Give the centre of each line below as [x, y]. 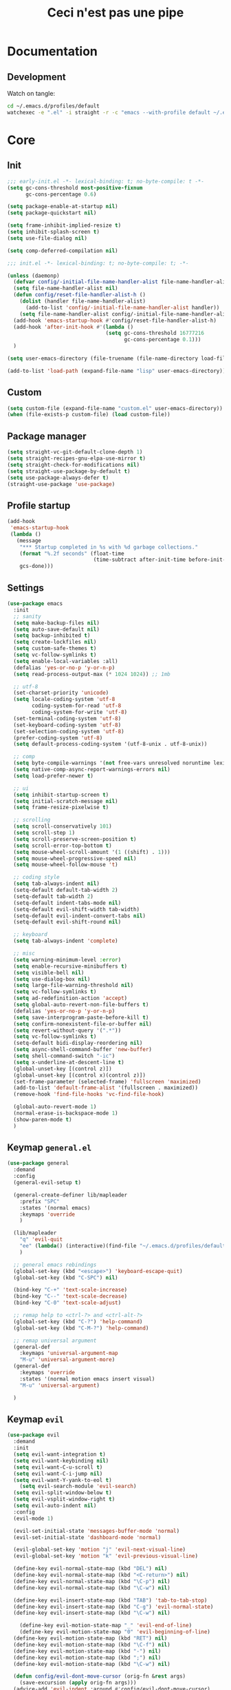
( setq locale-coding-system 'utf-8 [64, 700]
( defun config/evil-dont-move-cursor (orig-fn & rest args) [100, 1676]
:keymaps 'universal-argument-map [69, 1353]
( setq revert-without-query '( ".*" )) [67, 1030]
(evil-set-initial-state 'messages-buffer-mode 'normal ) [97, 1531]
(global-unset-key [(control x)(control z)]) [80, 1075]
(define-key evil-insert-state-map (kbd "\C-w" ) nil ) [92, 1613]
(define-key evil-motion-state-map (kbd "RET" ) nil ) [90, 1638]
